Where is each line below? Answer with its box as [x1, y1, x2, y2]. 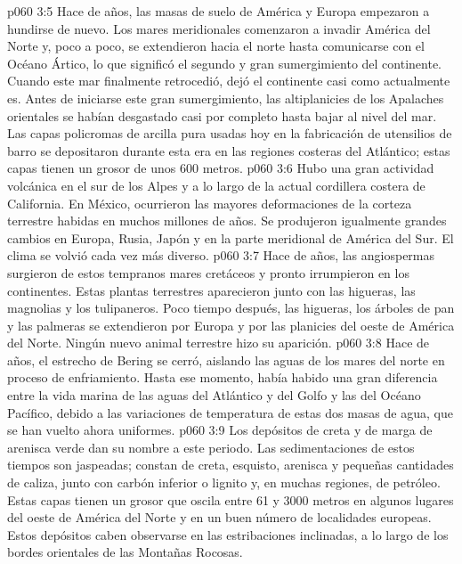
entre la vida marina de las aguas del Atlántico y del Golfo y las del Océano [7, 386, 421, 405]
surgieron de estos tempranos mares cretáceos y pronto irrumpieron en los [7, 263, 409, 282]
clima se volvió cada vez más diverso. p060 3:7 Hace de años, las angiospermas [7, 246, 435, 265]
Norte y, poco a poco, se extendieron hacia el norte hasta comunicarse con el [7, 37, 425, 55]
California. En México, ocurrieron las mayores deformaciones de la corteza [7, 193, 412, 212]
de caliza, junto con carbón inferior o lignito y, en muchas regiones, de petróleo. [7, 473, 441, 492]
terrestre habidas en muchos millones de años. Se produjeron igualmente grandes [7, 211, 447, 230]
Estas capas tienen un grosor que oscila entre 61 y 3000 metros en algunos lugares [7, 490, 454, 509]
